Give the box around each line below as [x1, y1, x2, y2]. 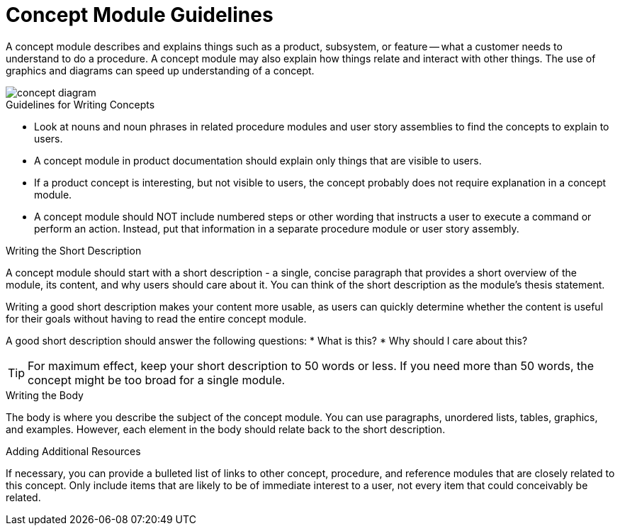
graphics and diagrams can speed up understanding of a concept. [6, 64, 315, 77]
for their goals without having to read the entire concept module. [6, 312, 307, 325]
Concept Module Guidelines [6, 3, 274, 27]
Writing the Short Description [6, 244, 142, 257]
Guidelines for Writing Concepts [6, 98, 155, 111]
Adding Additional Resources [6, 445, 141, 457]
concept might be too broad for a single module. [28, 372, 286, 387]
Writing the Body [6, 389, 84, 401]
